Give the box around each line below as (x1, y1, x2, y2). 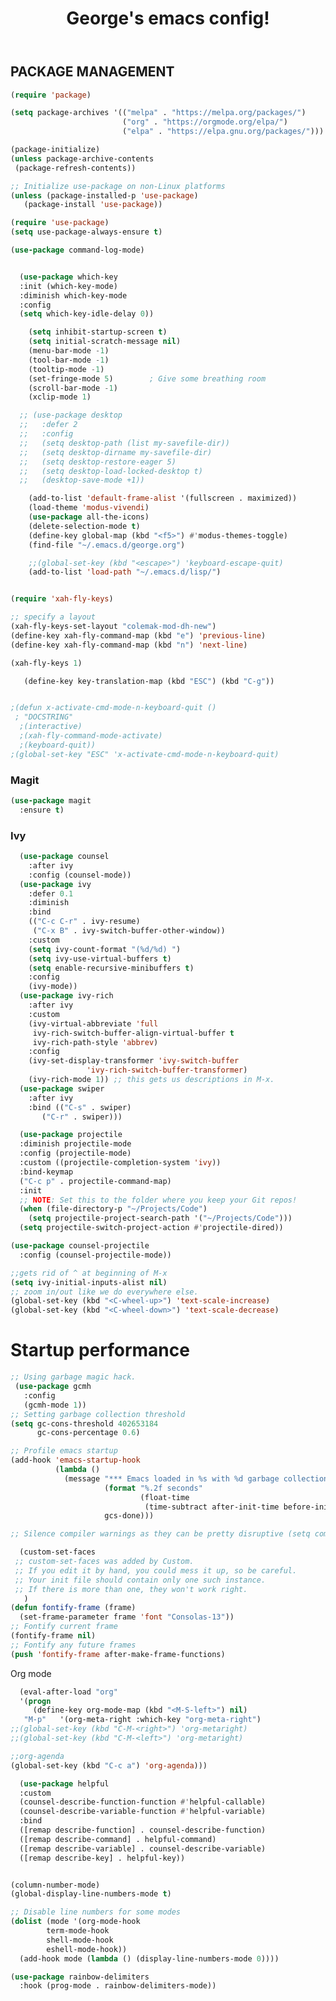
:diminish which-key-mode (19, 290, 128, 301)
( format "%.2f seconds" (104, 1483, 203, 1493)
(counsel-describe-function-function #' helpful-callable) (19, 1797, 267, 1807)
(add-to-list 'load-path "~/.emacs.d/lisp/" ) (28, 567, 222, 577)
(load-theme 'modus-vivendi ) (28, 503, 150, 513)
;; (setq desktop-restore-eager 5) (19, 457, 177, 467)
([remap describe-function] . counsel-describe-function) (19, 1825, 267, 1836)
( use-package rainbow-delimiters (10, 1972, 150, 1982)
